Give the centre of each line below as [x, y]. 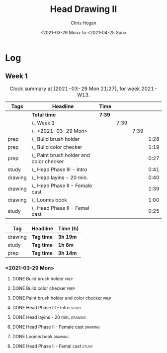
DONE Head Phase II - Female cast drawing [56, 327]
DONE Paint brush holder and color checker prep [62, 298]
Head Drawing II [83, 9]
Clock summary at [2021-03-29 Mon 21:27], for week [75, 88]
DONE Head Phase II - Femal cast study [53, 346]
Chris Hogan [83, 23]
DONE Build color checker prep [44, 288]
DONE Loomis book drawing [40, 337]
